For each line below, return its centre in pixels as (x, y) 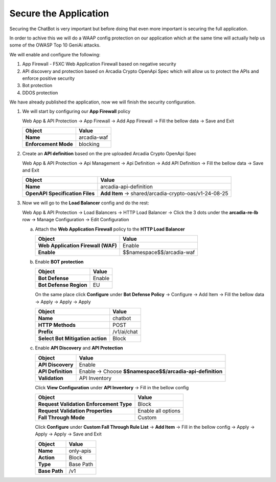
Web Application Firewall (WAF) (77, 245)
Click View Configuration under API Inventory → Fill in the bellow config (112, 387)
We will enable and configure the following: (55, 54)
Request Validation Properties (75, 411)
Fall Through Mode (62, 417)
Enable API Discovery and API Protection (79, 348)
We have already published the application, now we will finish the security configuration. (103, 102)
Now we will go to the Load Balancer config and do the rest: (86, 203)
